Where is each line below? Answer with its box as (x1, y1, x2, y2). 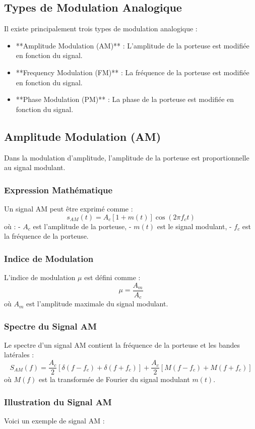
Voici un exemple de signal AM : (4, 415, 105, 425)
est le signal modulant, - (157, 221, 232, 231)
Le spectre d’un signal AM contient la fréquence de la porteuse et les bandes (4, 339, 240, 350)
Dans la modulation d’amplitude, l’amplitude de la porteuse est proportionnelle (4, 152, 249, 163)
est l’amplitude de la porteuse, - (33, 221, 132, 231)
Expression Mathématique (4, 183, 113, 196)
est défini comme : (84, 272, 141, 282)
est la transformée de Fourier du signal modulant (39, 374, 190, 385)
